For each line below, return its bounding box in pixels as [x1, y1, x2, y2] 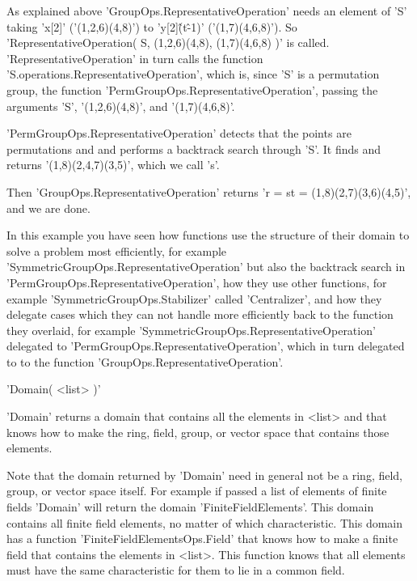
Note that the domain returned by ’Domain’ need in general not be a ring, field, [6, 466, 402, 483]
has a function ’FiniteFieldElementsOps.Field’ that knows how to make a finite [6, 530, 398, 547]
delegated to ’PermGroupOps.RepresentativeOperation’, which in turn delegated [6, 337, 405, 354]
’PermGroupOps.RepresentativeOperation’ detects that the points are [6, 125, 352, 142]
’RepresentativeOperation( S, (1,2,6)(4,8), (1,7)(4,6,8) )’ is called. [6, 34, 330, 51]
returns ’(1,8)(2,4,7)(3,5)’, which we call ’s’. [6, 156, 220, 173]
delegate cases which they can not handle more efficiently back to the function [6, 306, 394, 323]
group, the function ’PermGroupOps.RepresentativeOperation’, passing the [6, 81, 378, 98]
